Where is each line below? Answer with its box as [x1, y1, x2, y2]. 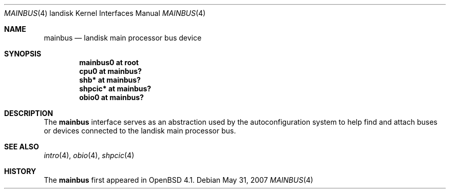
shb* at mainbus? [79, 75, 141, 84]
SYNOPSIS [4, 49, 42, 58]
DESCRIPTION [4, 109, 53, 118]
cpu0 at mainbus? [79, 67, 142, 75]
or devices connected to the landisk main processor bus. [44, 126, 236, 135]
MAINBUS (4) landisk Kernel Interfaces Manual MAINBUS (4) [4, 9, 206, 17]
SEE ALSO [4, 142, 39, 151]
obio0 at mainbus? [79, 93, 144, 102]
